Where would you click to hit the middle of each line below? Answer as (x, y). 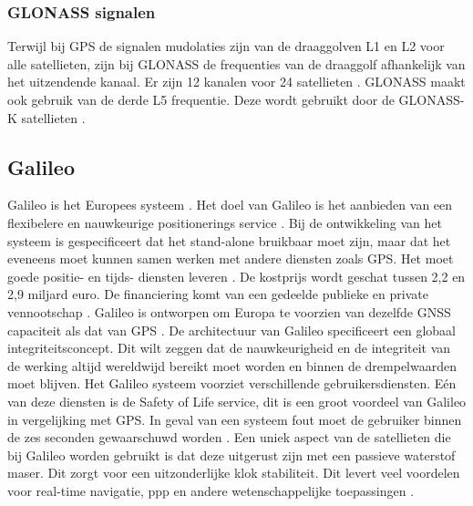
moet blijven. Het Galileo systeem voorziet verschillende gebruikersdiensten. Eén (232, 383)
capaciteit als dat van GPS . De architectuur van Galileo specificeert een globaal (232, 330)
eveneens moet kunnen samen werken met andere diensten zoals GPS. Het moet (231, 258)
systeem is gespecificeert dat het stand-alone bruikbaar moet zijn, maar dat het (229, 240)
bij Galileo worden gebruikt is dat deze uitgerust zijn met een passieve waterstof (231, 454)
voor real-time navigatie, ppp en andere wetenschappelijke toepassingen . (211, 490)
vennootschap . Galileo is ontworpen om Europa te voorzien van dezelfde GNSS (229, 311)
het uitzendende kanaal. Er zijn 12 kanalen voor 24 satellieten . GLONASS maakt (236, 82)
